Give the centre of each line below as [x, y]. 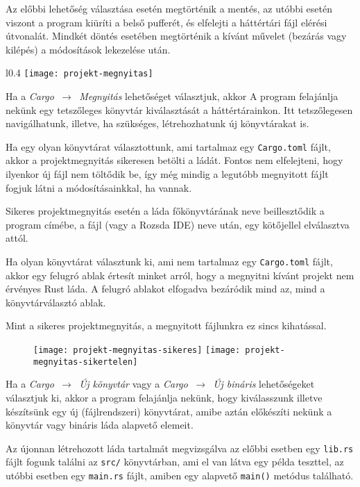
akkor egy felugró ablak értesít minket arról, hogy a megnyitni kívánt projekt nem [180, 275]
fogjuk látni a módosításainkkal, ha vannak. [99, 187]
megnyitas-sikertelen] [86, 362]
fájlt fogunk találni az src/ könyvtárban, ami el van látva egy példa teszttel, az [175, 462]
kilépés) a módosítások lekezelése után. [88, 49]
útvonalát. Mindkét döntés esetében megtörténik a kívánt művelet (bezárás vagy [176, 36]
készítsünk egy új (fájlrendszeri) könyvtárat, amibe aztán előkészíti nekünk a [169, 411]
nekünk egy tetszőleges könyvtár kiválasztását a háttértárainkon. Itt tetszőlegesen [179, 109]
